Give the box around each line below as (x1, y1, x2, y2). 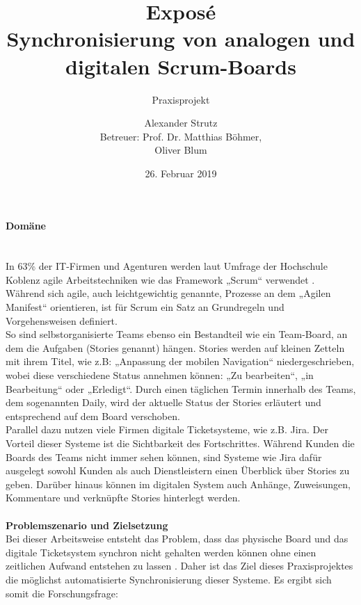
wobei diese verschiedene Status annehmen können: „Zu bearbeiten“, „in (6, 368, 314, 382)
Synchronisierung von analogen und (6, 24, 355, 53)
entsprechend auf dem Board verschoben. (6, 408, 180, 423)
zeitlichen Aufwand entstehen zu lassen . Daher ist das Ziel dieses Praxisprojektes (6, 558, 353, 573)
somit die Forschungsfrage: (6, 586, 118, 600)
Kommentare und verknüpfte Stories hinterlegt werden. (6, 490, 241, 505)
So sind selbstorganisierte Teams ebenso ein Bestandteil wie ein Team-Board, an (6, 327, 348, 341)
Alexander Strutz (144, 115, 218, 130)
